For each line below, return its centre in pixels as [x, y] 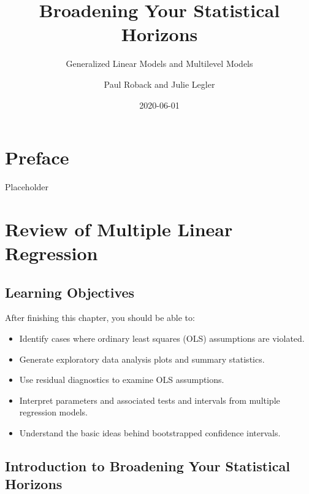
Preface [37, 157]
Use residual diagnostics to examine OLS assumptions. [122, 380]
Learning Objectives [70, 292]
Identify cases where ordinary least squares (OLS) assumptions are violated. [162, 338]
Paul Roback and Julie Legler [159, 84]
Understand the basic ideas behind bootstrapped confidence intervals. [150, 432]
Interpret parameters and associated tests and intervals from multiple [150, 400]
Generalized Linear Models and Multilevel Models [159, 64]
